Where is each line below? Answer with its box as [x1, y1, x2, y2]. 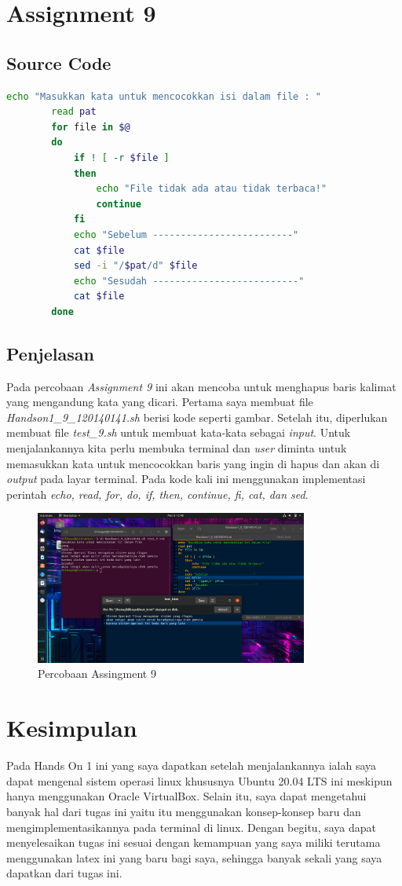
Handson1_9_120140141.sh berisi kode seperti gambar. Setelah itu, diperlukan [6, 408, 388, 425]
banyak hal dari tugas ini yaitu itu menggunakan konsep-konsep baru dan [6, 803, 361, 819]
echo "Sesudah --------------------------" [73, 275, 305, 287]
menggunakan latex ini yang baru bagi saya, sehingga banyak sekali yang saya [6, 849, 382, 866]
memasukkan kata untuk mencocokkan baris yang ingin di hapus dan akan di [6, 455, 380, 471]
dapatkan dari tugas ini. [6, 865, 122, 881]
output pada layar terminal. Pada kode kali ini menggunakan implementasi [6, 470, 366, 487]
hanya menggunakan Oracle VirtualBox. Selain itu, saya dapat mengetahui [6, 788, 367, 804]
